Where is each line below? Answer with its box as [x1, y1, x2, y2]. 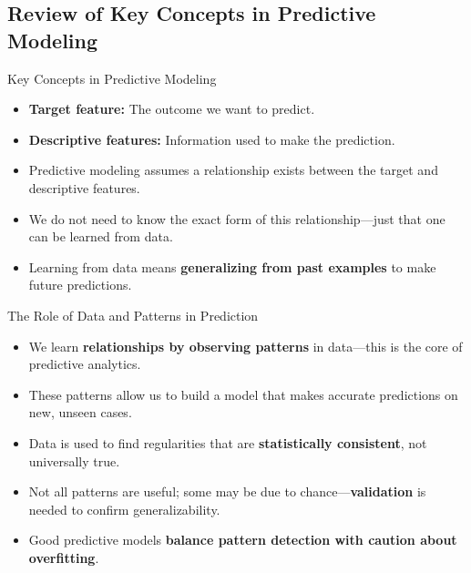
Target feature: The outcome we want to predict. [28, 99, 315, 118]
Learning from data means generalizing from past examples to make [28, 257, 436, 276]
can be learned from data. [28, 227, 173, 246]
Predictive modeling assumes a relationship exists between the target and [28, 160, 438, 179]
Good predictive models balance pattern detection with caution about [28, 530, 457, 549]
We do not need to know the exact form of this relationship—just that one [28, 209, 445, 228]
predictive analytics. [28, 354, 141, 373]
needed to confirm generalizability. [28, 499, 220, 518]
